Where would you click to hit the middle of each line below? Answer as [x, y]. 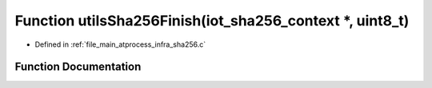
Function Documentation [78, 67]
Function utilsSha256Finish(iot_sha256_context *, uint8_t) [212, 21]
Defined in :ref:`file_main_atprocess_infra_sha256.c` [120, 44]
